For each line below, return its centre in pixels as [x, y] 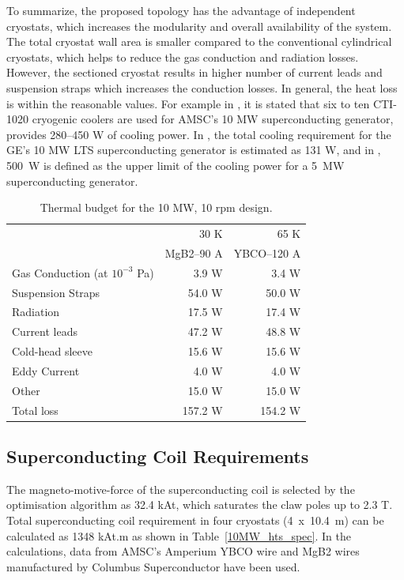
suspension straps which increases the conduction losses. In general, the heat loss [202, 87]
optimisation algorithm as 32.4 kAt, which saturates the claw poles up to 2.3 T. [200, 505]
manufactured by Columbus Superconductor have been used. [153, 566]
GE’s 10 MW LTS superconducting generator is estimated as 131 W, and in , [194, 150]
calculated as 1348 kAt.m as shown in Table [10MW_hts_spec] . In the [179, 535]
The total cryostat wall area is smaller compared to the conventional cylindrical [199, 41]
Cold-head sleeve [52, 351]
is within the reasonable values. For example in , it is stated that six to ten [188, 103]
